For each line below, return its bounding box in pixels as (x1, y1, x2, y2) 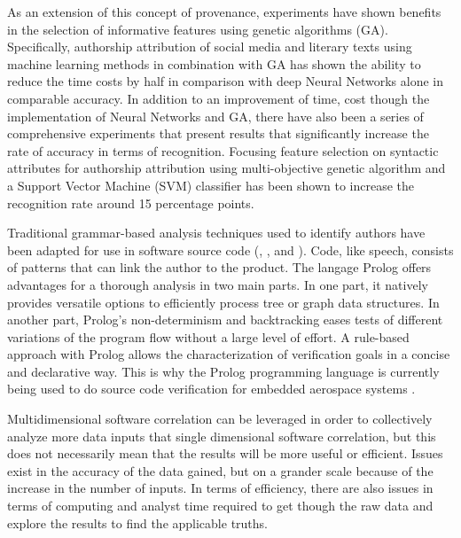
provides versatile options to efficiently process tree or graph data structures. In (7, 292, 440, 311)
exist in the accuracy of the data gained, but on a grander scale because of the (7, 461, 434, 480)
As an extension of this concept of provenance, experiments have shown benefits (7, 3, 441, 20)
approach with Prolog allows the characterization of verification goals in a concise (7, 345, 450, 363)
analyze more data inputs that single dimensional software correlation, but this (7, 426, 436, 445)
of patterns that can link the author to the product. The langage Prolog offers (7, 258, 432, 277)
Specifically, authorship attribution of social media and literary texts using (7, 37, 412, 56)
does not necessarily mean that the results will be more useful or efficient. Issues (7, 444, 443, 463)
